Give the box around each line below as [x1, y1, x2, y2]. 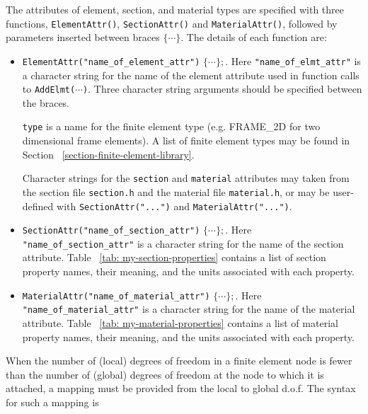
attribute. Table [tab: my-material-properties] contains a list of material [22, 315, 338, 330]
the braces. [22, 95, 70, 110]
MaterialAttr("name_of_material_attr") [22, 291, 210, 301]
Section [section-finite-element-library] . [22, 146, 195, 161]
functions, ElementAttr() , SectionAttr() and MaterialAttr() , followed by [6, 16, 338, 30]
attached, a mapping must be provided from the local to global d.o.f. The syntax [6, 381, 356, 396]
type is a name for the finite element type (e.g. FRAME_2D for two [22, 119, 321, 134]
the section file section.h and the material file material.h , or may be [22, 184, 330, 199]
